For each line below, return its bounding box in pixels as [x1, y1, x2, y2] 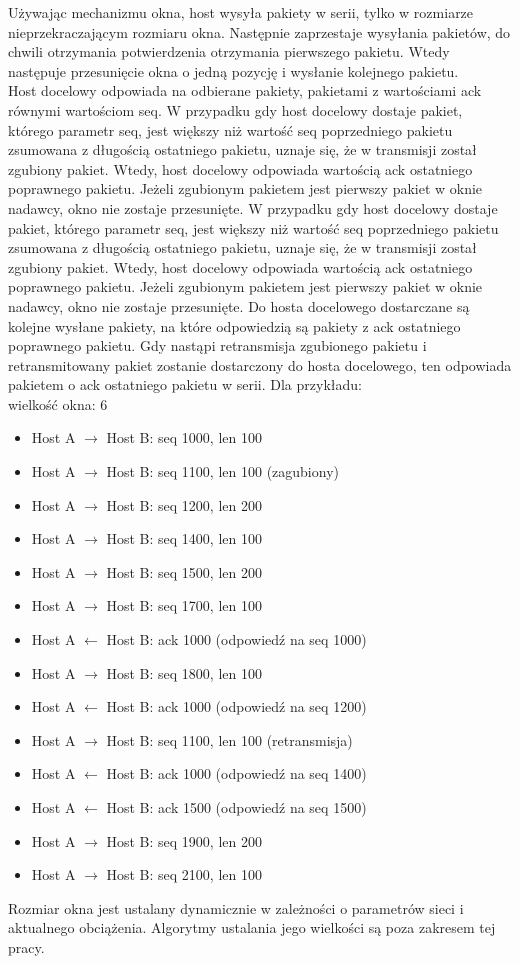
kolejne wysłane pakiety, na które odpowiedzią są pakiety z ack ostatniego [8, 315, 461, 336]
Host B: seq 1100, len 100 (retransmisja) [106, 729, 353, 750]
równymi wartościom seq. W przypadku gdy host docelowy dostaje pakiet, [8, 99, 463, 120]
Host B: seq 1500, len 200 [106, 561, 262, 582]
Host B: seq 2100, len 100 [106, 864, 262, 885]
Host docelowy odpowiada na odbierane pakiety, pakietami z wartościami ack [8, 80, 482, 101]
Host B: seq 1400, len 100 [106, 528, 262, 549]
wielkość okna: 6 [8, 393, 108, 414]
